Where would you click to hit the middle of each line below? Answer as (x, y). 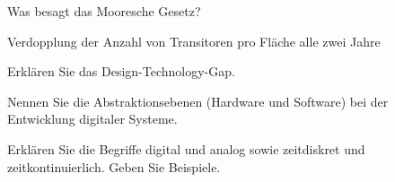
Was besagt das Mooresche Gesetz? (104, 11)
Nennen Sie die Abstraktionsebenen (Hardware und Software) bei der (198, 101)
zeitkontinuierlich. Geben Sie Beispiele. (114, 166)
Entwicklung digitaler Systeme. (92, 119)
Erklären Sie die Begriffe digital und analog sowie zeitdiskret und (186, 148)
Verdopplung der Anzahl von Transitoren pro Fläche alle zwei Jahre (194, 41)
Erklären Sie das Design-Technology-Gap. (121, 71)
